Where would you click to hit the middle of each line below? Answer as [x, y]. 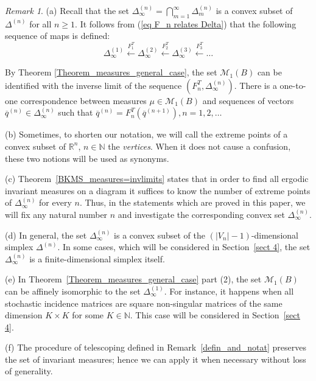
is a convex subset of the [160, 235]
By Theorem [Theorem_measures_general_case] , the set [111, 72]
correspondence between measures [83, 100]
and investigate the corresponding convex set [201, 214]
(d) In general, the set [46, 235]
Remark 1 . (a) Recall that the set [67, 10]
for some [88, 315]
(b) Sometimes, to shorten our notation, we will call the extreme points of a [146, 134]
